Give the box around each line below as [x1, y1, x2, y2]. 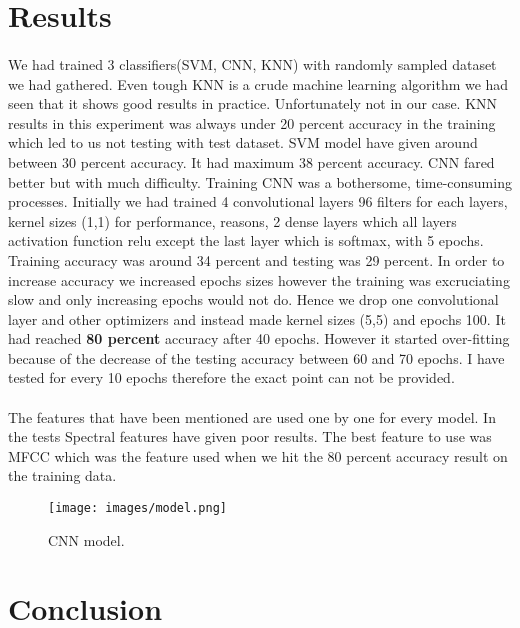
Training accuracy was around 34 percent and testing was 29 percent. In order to [8, 249, 505, 270]
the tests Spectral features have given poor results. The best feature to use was [8, 426, 492, 447]
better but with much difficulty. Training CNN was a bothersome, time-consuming [8, 171, 512, 192]
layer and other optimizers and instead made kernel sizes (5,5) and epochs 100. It [8, 308, 506, 329]
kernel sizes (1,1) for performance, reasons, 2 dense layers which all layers [8, 210, 457, 231]
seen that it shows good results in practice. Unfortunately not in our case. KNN [8, 93, 498, 114]
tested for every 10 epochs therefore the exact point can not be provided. [8, 367, 455, 388]
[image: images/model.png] [48, 501, 227, 516]
